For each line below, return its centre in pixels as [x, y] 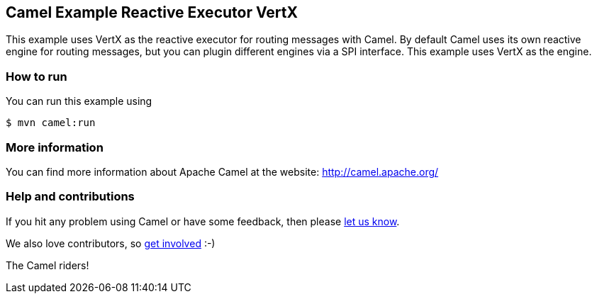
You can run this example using [79, 101]
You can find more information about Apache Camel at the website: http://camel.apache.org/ [222, 171]
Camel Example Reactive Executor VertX [152, 12]
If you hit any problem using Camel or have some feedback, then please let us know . [203, 221]
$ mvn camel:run [51, 123]
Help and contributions [70, 197]
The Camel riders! [48, 265]
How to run [37, 76]
